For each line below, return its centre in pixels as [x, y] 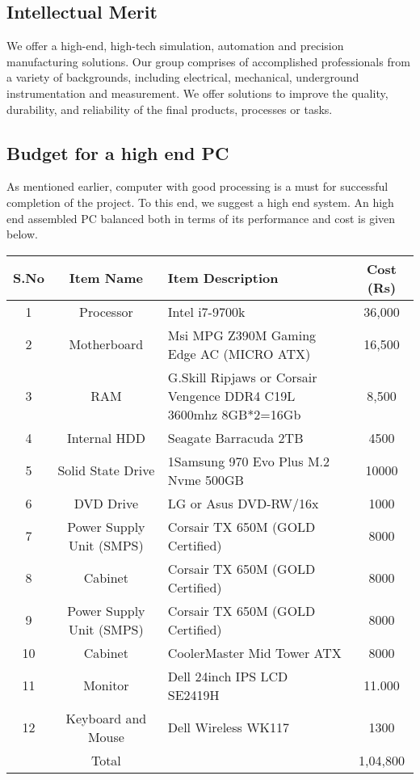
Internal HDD [106, 437]
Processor [106, 311]
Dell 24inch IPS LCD [228, 676]
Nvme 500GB [206, 479]
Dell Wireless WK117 [229, 727]
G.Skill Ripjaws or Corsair [242, 377]
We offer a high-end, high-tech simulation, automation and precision [175, 46]
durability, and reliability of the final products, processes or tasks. [170, 109]
